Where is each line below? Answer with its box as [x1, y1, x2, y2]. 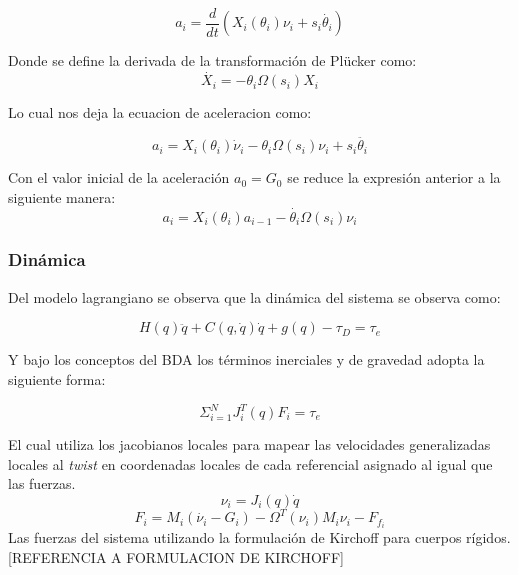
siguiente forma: [8, 368, 106, 389]
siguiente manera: [8, 186, 116, 207]
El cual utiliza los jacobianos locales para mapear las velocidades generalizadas [8, 434, 491, 454]
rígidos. [466, 527, 511, 548]
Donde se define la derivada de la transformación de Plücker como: [8, 50, 417, 71]
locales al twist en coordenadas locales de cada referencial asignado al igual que [8, 453, 493, 474]
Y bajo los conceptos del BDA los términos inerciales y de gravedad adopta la [8, 349, 485, 370]
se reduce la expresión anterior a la [287, 167, 501, 188]
